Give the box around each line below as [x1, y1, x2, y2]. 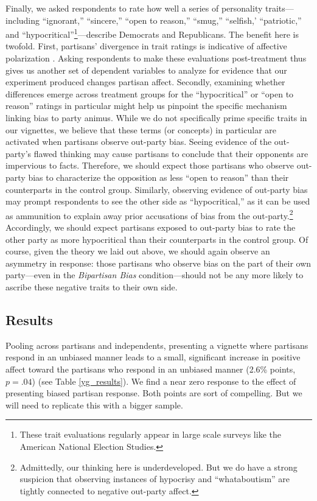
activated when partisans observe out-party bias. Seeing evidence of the [5, 135, 272, 148]
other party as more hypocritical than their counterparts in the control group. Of [5, 233, 308, 245]
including [5, 13, 40, 26]
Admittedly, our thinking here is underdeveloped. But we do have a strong [19, 460, 298, 473]
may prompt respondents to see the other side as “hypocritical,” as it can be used [5, 195, 310, 208]
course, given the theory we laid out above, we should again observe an [5, 245, 270, 258]
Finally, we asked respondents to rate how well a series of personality [5, 2, 263, 14]
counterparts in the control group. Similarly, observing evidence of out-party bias [5, 183, 308, 195]
